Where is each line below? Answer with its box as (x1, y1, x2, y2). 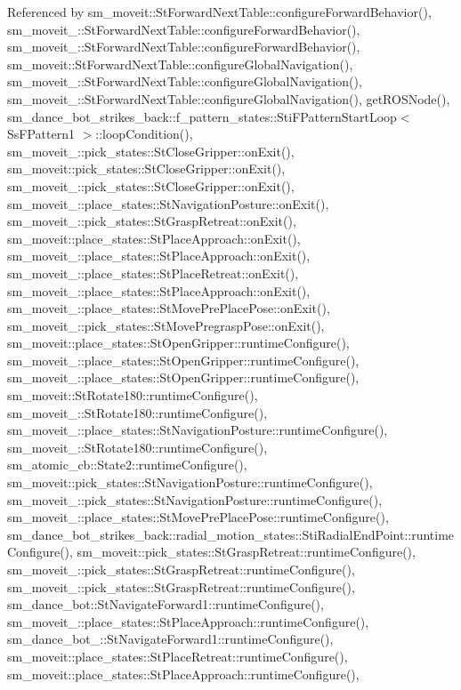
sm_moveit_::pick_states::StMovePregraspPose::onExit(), (7, 316, 325, 334)
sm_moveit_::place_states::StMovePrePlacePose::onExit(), (7, 299, 330, 317)
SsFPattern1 (7, 124, 75, 143)
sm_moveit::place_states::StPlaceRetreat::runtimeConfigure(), (7, 646, 348, 665)
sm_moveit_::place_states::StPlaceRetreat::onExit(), (7, 263, 299, 282)
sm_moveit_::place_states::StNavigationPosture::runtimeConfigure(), (7, 421, 388, 439)
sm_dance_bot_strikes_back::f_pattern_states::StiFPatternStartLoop (7, 107, 397, 125)
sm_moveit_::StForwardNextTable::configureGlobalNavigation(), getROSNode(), (7, 89, 450, 108)
